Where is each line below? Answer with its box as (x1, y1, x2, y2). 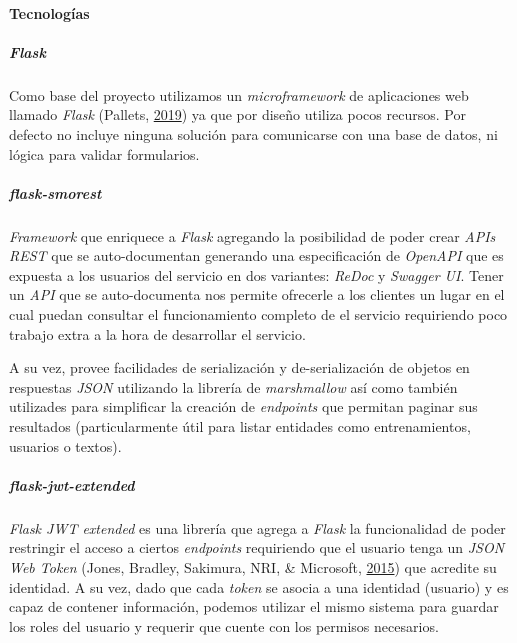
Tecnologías (9, 2, 90, 23)
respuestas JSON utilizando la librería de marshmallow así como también (9, 376, 458, 397)
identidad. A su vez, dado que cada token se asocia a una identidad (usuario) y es (9, 576, 509, 597)
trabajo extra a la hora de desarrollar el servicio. (9, 323, 306, 344)
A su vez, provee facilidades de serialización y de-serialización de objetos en (9, 357, 470, 378)
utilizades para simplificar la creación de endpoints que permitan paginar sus (9, 396, 478, 417)
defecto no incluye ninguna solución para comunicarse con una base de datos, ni (9, 123, 498, 144)
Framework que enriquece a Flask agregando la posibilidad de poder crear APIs (9, 225, 496, 246)
